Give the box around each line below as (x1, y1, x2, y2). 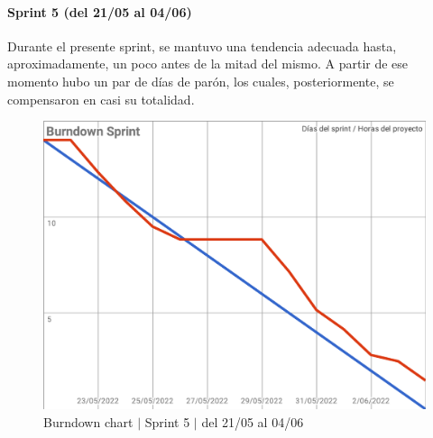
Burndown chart (43, 412, 134, 431)
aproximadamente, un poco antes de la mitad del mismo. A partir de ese (7, 54, 409, 73)
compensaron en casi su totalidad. (7, 89, 195, 108)
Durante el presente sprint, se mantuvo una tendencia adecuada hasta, (7, 36, 397, 55)
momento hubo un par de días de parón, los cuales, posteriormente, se (7, 71, 394, 90)
